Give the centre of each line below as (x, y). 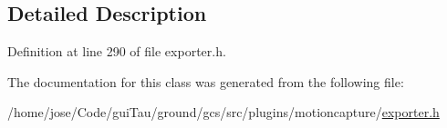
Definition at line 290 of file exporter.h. (117, 51)
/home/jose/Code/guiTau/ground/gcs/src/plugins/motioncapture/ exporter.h (223, 112)
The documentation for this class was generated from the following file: (206, 81)
